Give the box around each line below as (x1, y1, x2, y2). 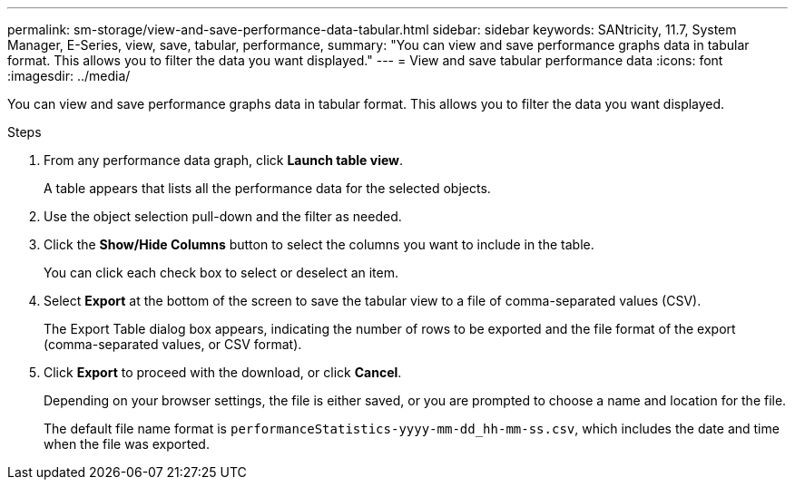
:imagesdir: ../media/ (7, 68, 131, 83)
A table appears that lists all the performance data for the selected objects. (44, 180, 491, 196)
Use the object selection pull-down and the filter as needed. (44, 209, 402, 224)
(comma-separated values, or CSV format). (44, 336, 302, 352)
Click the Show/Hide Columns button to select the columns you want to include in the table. (44, 237, 594, 252)
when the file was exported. (44, 436, 210, 452)
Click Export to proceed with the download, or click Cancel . (44, 365, 402, 380)
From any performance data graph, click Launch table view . (44, 152, 404, 168)
